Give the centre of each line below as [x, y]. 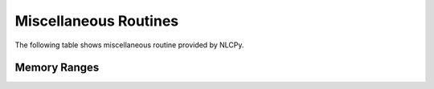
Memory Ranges [57, 68]
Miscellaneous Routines [97, 21]
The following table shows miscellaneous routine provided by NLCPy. [129, 45]
